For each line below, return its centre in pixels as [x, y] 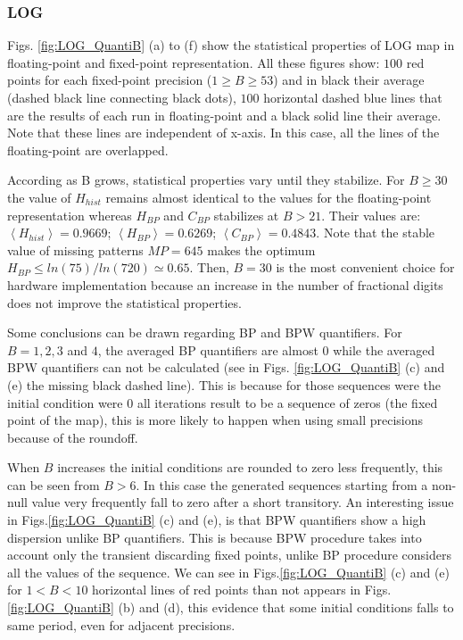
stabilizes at [246, 215]
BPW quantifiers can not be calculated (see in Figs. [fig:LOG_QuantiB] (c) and [226, 367]
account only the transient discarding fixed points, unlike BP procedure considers [230, 555]
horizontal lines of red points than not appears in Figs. [242, 590]
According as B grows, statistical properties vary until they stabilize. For [206, 180]
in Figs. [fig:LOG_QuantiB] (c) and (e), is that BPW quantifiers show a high [217, 520]
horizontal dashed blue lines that [353, 97]
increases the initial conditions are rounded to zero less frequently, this [250, 467]
